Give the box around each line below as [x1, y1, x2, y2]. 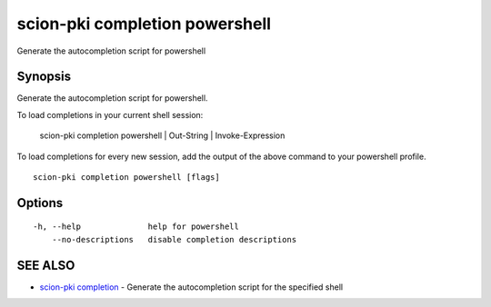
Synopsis [16, 69, 72, 84]
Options [16, 195, 64, 211]
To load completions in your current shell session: [16, 109, 204, 120]
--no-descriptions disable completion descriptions [51, 234, 297, 244]
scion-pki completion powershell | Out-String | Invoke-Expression [39, 130, 286, 141]
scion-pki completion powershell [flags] [33, 173, 220, 183]
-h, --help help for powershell [33, 222, 240, 232]
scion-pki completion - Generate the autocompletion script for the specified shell [39, 282, 344, 292]
